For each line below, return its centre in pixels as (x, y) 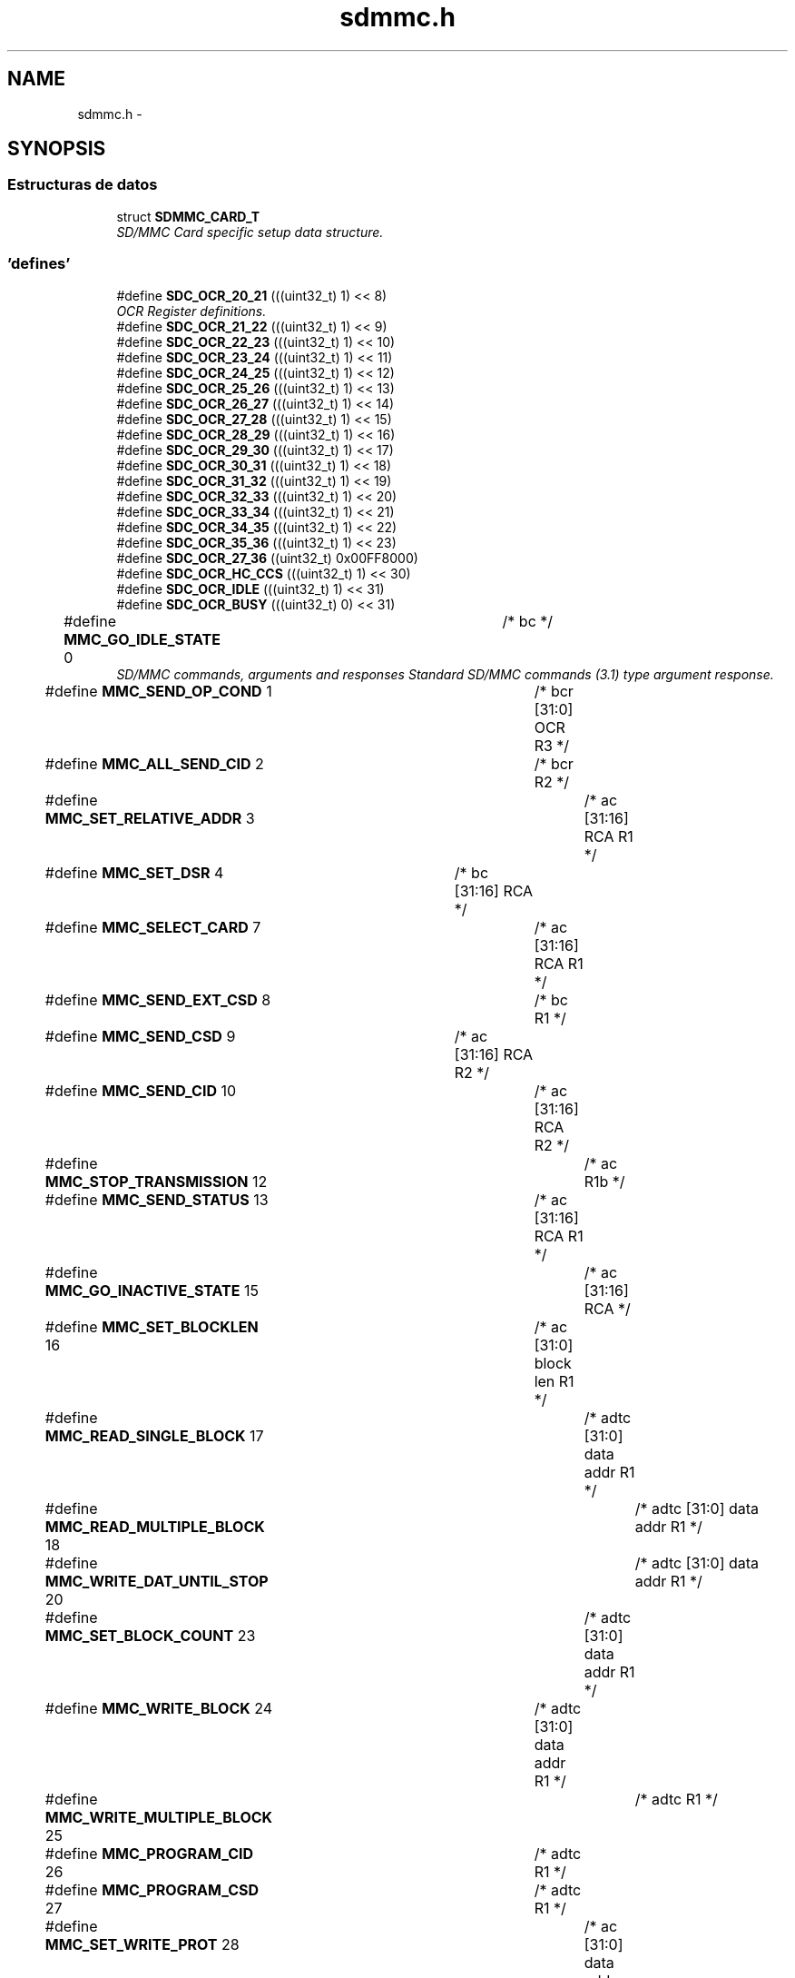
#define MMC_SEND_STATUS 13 (157, 1199)
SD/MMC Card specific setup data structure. (250, 232)
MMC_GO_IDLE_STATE (142, 639)
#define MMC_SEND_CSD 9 (140, 1036)
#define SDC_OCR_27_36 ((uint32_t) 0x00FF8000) (267, 558)
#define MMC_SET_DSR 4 (134, 872)
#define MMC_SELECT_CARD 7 (153, 927)
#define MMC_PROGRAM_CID (149, 1853)
